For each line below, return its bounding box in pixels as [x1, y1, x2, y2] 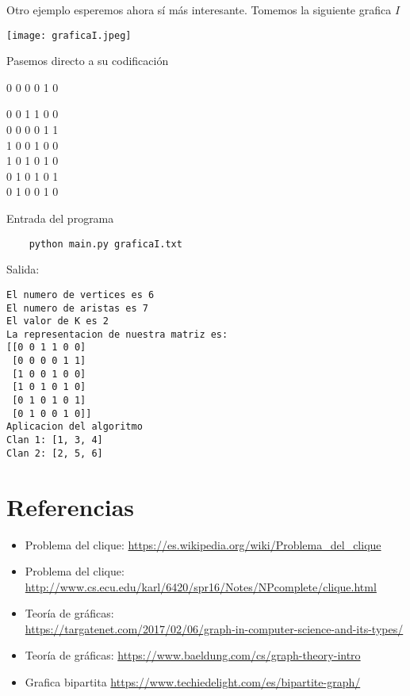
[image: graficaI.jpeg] [6, 29, 132, 41]
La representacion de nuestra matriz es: [6, 328, 228, 340]
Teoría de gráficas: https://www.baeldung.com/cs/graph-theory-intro [25, 647, 361, 663]
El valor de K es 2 [6, 315, 109, 327]
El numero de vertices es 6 [6, 289, 155, 300]
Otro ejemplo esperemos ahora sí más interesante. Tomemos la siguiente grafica [6, 2, 392, 17]
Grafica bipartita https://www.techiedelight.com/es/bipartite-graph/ [25, 674, 361, 690]
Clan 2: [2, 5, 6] [6, 447, 103, 459]
